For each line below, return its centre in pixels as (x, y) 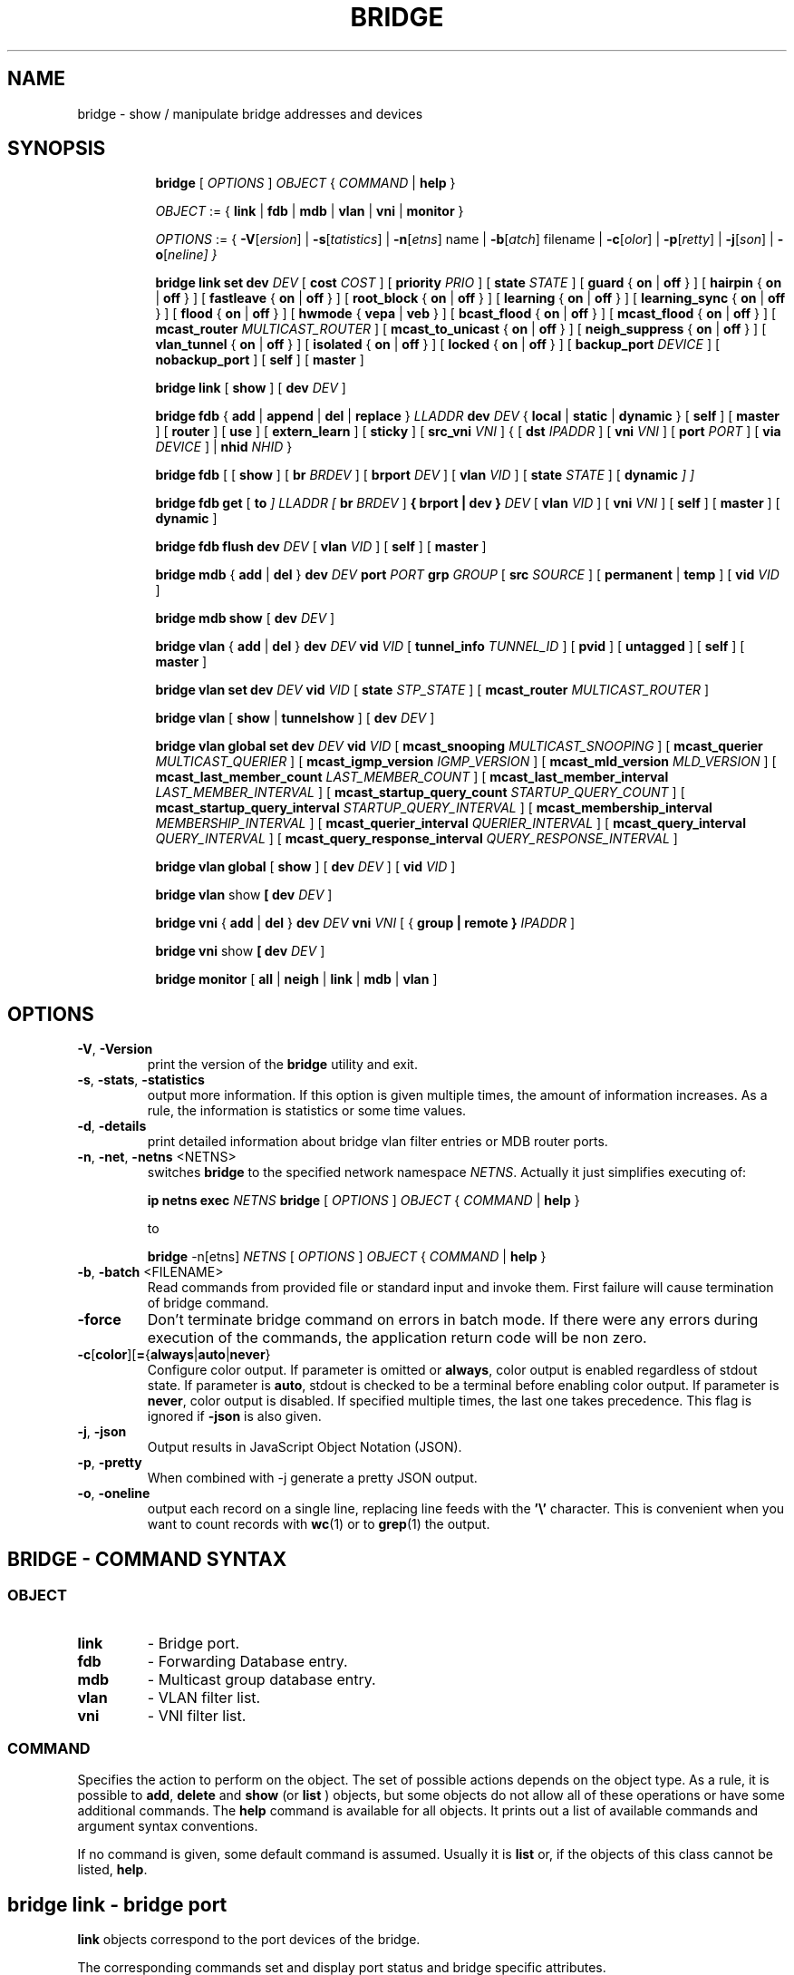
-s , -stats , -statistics (141, 1080)
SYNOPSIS (57, 149)
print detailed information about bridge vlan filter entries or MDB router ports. (378, 1142)
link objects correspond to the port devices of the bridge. (249, 1940)
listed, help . (112, 1870)
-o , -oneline (114, 1493)
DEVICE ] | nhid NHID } (224, 447)
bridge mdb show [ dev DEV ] (245, 618)
